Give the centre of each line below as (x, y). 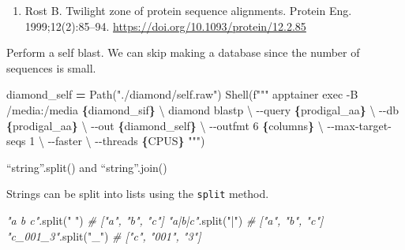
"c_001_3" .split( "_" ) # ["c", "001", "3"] (104, 235)
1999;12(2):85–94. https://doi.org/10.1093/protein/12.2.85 (165, 26)
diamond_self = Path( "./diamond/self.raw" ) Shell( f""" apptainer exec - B (182, 94)
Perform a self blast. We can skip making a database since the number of (183, 52)
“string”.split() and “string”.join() (87, 167)
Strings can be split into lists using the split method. (138, 194)
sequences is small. (51, 67)
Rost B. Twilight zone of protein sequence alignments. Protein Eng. (188, 10)
